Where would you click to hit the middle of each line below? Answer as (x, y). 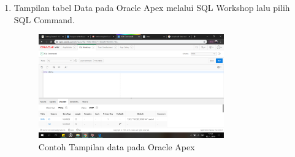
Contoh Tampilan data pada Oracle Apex (117, 146)
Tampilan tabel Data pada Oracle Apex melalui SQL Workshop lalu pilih (152, 7)
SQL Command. (44, 19)
